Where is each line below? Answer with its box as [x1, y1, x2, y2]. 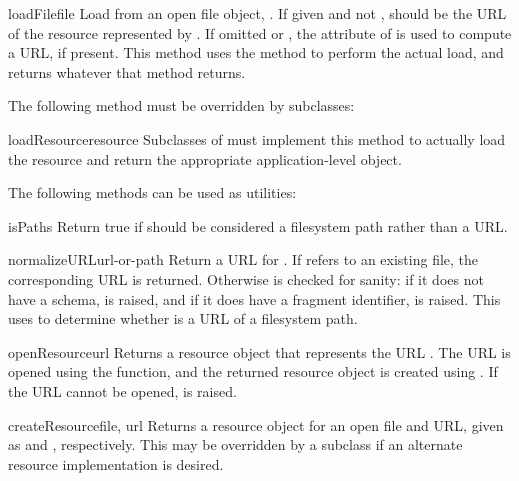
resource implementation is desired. [8, 453, 224, 474]
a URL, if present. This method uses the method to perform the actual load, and [8, 42, 504, 63]
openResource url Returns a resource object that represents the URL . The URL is [8, 341, 511, 362]
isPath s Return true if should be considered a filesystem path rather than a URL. [8, 215, 508, 236]
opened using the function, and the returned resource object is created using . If [8, 361, 498, 382]
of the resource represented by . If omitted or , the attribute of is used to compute [8, 22, 512, 43]
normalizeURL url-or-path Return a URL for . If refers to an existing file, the [8, 249, 479, 270]
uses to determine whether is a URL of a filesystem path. [8, 308, 358, 329]
